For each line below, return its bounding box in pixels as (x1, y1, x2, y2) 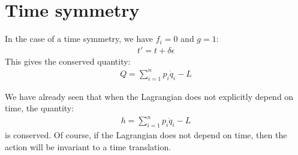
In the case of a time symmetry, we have (5, 32, 153, 45)
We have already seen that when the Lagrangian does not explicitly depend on (5, 90, 294, 102)
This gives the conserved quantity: (5, 54, 131, 67)
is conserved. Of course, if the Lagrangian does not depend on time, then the (5, 129, 287, 141)
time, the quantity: (5, 102, 74, 114)
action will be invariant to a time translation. (5, 140, 171, 153)
